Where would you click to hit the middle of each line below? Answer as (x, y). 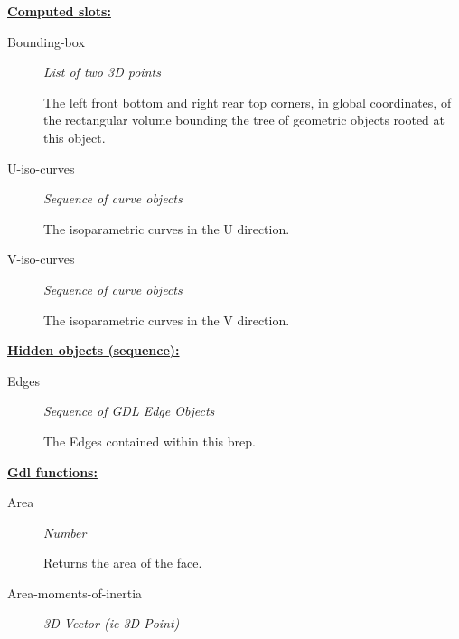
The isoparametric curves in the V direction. (167, 319)
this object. (75, 137)
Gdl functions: (52, 471)
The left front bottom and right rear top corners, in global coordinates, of (248, 102)
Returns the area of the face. (123, 563)
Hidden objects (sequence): (94, 350)
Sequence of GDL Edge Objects (129, 411)
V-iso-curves (41, 259)
